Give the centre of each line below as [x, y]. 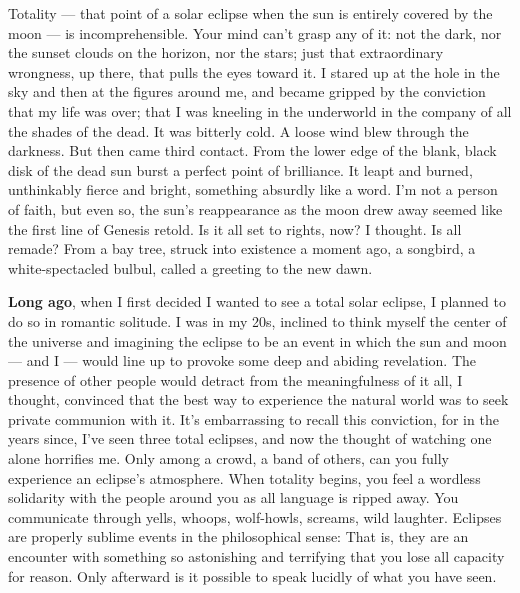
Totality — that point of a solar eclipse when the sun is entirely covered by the [250, 13]
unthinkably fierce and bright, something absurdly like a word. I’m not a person [253, 189]
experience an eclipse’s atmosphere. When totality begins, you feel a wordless [244, 477]
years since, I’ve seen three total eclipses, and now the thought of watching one [250, 438]
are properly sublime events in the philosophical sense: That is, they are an [238, 536]
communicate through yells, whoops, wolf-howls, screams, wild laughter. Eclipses [255, 516]
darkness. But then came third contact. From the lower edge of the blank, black [252, 150]
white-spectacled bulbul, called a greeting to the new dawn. [190, 267]
